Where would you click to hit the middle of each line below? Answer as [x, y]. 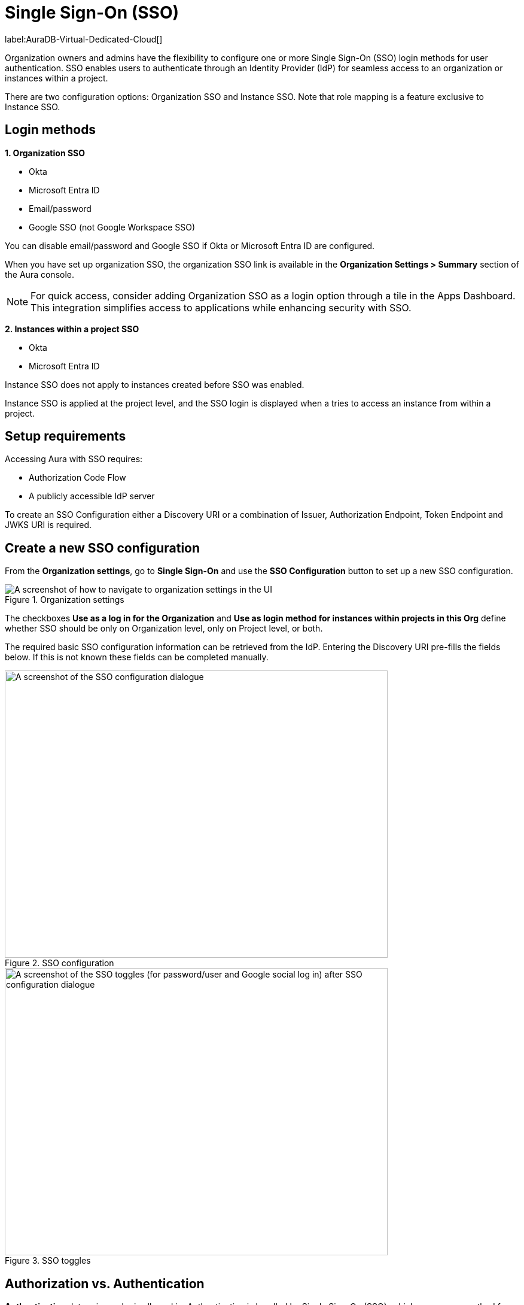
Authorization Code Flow [77, 478]
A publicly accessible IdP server [92, 496]
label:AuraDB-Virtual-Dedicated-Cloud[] [84, 39]
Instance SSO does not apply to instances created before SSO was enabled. [155, 384]
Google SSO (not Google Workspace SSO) [112, 227]
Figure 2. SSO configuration [60, 963]
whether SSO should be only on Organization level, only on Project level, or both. [164, 629]
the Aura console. [39, 274]
